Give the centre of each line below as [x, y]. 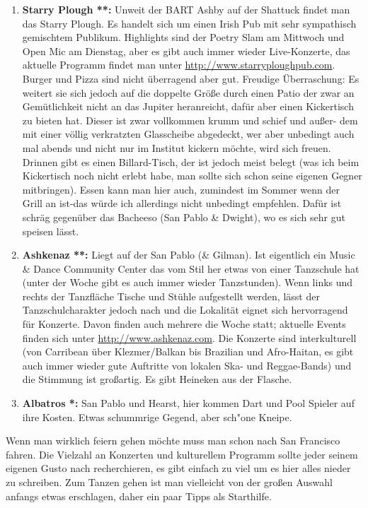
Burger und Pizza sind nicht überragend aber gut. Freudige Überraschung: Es [191, 78]
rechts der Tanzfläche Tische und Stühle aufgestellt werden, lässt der [171, 296]
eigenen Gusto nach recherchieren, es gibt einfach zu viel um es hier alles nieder [178, 468]
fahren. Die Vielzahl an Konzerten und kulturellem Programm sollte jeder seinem [182, 454]
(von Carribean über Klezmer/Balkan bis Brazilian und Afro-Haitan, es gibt [188, 352]
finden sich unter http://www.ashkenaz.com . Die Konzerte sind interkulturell [189, 337]
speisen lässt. [51, 231]
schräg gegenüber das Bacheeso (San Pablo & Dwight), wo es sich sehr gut [184, 217]
